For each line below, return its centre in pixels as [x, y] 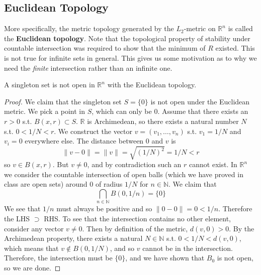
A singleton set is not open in [50, 85]
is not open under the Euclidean [200, 101]
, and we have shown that [165, 258]
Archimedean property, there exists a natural [73, 238]
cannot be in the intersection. [188, 248]
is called [240, 28]
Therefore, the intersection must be [58, 258]
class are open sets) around [46, 184]
